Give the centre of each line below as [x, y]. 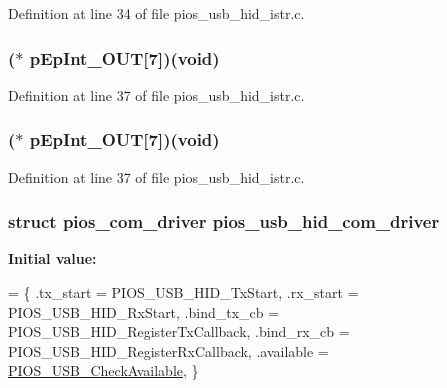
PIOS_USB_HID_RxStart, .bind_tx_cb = [144, 311]
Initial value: [52, 258]
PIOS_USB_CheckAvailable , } [103, 370]
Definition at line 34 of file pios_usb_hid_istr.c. [156, 13]
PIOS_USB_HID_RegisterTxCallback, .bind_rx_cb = [179, 331]
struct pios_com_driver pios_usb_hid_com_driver [224, 221]
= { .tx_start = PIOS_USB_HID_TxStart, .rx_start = [183, 292]
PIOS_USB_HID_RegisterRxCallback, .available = [168, 350]
